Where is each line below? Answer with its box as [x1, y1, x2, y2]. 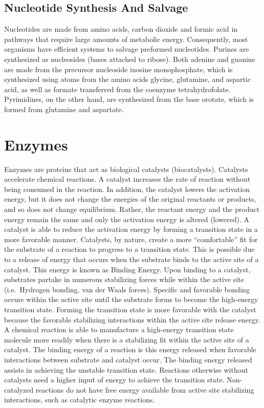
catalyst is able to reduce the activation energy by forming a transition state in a [4, 224, 258, 234]
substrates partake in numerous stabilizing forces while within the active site [4, 274, 244, 285]
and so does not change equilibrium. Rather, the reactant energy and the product [4, 204, 260, 214]
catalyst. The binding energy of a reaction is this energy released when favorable [4, 344, 256, 355]
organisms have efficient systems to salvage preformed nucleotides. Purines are [4, 44, 249, 54]
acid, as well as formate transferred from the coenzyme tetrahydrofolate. [4, 83, 231, 94]
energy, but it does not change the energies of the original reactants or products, [4, 194, 256, 204]
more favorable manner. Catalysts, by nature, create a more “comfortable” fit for [4, 233, 258, 244]
